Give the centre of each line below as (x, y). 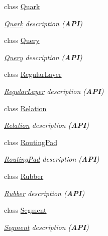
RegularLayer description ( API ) (54, 91)
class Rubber (24, 176)
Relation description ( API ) (46, 125)
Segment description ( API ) (46, 227)
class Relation (25, 108)
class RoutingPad (31, 142)
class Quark (22, 6)
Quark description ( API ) (43, 23)
